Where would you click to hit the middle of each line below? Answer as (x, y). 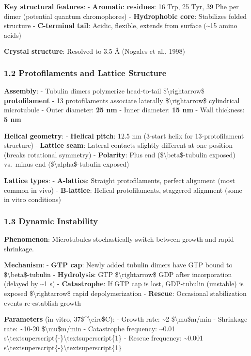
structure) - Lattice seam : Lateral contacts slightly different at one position (118, 145)
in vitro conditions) (32, 199)
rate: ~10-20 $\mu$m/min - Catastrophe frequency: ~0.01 (90, 328)
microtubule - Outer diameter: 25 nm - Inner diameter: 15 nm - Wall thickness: (124, 110)
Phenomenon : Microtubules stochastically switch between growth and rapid (119, 239)
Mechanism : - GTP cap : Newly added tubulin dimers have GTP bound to (118, 265)
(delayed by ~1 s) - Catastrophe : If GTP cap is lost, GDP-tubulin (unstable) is (124, 284)
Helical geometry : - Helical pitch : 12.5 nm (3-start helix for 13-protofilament (124, 135)
